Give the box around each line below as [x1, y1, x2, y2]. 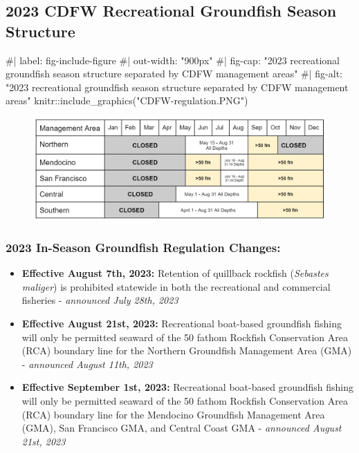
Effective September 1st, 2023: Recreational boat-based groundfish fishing [21, 380, 353, 394]
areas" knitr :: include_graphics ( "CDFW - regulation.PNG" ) [6, 93, 248, 108]
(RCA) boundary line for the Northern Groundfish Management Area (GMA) [21, 343, 352, 358]
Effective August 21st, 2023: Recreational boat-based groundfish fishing [21, 316, 342, 331]
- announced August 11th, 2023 [21, 356, 153, 371]
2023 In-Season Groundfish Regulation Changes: [6, 238, 281, 256]
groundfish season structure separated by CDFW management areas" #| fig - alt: [6, 66, 342, 81]
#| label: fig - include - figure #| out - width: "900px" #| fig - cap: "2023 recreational [6, 52, 340, 67]
